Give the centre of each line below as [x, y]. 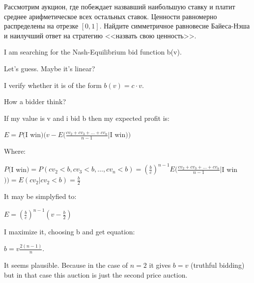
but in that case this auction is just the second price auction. [96, 274]
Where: [15, 151]
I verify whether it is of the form [53, 85]
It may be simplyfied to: [40, 196]
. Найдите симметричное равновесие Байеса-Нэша [175, 26]
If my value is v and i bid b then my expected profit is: [87, 118]
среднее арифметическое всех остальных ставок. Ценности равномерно [111, 16]
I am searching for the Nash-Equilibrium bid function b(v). [93, 52]
